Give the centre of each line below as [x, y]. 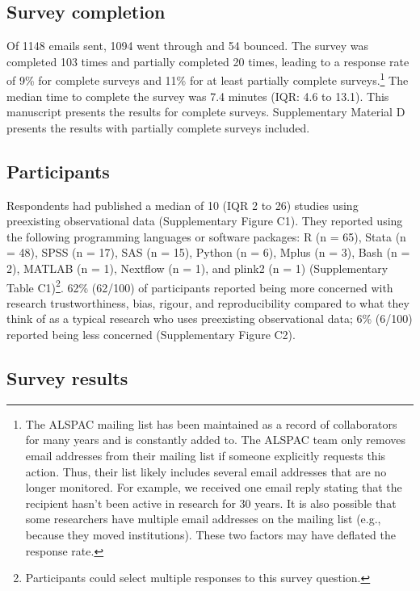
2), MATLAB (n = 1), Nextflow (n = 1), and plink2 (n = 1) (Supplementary [197, 268]
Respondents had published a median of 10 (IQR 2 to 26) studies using [183, 205]
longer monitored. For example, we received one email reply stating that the [214, 487]
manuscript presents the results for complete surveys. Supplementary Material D [206, 112]
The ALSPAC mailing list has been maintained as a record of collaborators [211, 423]
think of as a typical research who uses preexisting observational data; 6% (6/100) [210, 319]
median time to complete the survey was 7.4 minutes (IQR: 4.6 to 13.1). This [198, 96]
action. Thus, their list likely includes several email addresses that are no [206, 471]
